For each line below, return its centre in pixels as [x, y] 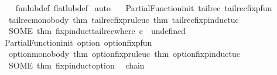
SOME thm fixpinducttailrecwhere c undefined [97, 31]
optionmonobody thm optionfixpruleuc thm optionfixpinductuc [124, 54]
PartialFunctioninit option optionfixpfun [78, 42]
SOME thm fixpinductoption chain [76, 65]
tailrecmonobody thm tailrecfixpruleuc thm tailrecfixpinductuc [124, 19]
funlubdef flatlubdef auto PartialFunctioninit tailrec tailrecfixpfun [144, 8]
